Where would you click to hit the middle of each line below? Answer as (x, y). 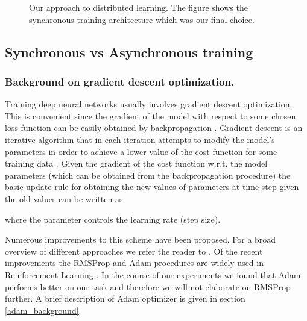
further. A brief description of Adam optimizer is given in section (125, 298)
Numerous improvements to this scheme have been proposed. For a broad (141, 239)
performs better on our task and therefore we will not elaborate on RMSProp (148, 286)
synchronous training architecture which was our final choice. (142, 19)
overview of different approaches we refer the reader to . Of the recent (134, 251)
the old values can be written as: (65, 198)
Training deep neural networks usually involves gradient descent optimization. (149, 104)
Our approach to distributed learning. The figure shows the (138, 7)
